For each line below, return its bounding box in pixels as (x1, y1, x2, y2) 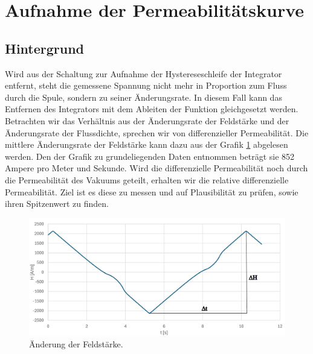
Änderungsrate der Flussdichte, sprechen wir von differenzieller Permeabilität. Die (5, 126, 309, 139)
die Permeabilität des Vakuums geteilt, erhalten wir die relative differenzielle (5, 173, 289, 186)
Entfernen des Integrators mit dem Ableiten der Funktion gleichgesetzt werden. (5, 103, 298, 115)
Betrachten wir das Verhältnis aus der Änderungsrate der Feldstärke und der (5, 114, 289, 127)
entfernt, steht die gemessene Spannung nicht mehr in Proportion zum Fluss (5, 79, 287, 92)
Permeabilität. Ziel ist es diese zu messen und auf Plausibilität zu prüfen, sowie (5, 185, 298, 198)
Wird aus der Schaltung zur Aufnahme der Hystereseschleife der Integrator (5, 67, 282, 80)
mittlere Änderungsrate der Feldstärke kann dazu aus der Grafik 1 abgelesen (5, 138, 288, 151)
